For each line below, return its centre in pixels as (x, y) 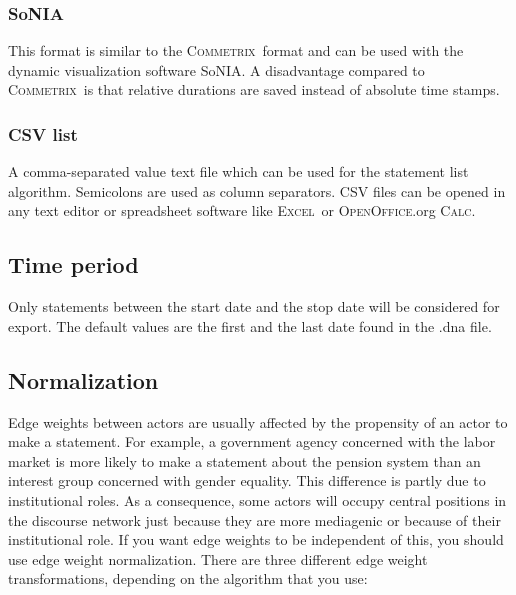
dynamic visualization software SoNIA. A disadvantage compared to (216, 69)
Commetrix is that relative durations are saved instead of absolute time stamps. (254, 89)
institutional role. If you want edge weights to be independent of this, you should (256, 539)
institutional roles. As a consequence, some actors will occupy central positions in (257, 499)
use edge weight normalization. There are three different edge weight (218, 558)
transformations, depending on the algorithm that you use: (188, 578)
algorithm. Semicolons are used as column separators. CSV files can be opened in (257, 190)
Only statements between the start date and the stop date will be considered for (254, 306)
